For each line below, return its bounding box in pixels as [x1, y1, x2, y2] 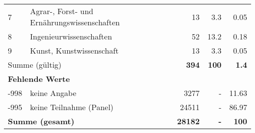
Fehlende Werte [8, 73, 70, 84]
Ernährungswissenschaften [30, 17, 120, 28]
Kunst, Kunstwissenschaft [30, 45, 119, 56]
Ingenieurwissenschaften [30, 31, 112, 42]
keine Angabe [30, 87, 76, 98]
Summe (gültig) [8, 59, 62, 70]
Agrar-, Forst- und [30, 5, 94, 17]
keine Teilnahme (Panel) [30, 101, 114, 113]
